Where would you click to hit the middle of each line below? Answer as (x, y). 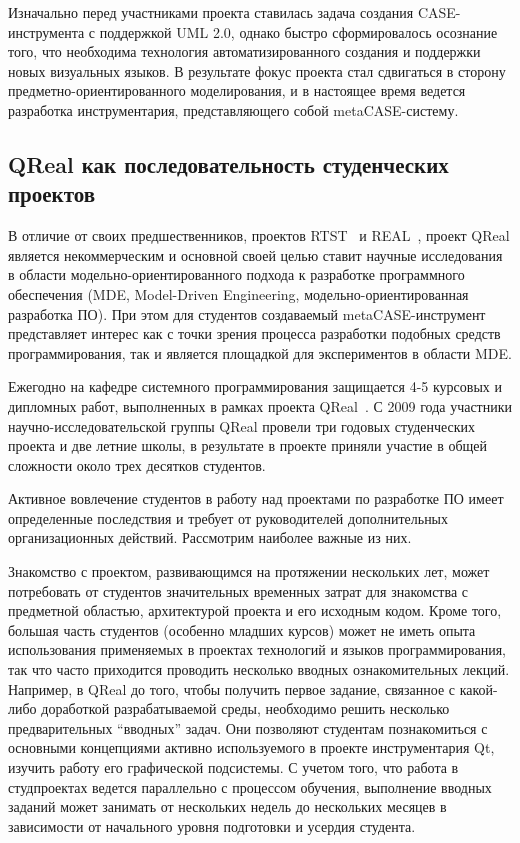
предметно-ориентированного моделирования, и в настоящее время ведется (237, 90)
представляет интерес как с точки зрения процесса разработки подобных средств (254, 333)
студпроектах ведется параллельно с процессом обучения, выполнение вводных (250, 786)
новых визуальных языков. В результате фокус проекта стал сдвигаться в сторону (257, 70)
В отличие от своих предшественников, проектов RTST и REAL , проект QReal (259, 235)
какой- (478, 688)
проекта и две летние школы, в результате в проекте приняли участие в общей (248, 445)
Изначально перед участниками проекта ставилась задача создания (211, 12)
